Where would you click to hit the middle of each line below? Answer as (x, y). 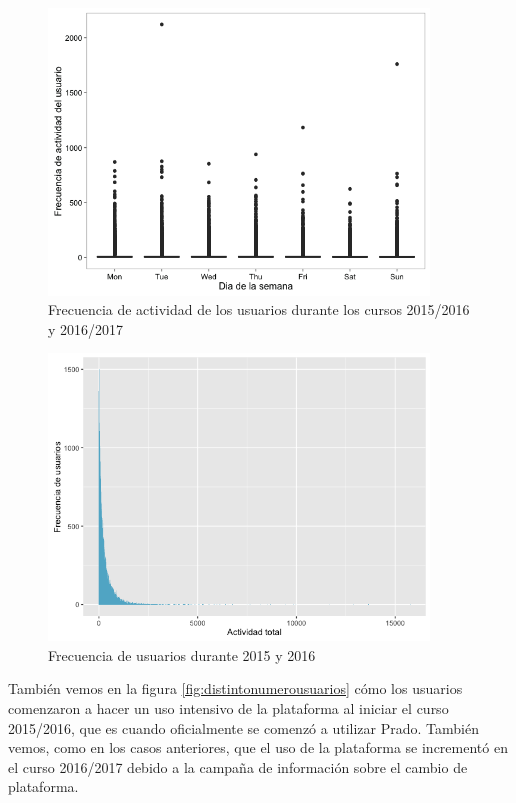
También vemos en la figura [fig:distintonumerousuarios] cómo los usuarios (235, 688)
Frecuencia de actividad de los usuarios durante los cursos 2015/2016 (259, 309)
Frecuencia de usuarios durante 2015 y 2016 (182, 654)
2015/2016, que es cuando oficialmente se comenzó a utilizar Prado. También (243, 727)
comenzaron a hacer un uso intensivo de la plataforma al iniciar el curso (228, 707)
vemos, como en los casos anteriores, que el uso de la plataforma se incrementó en (258, 747)
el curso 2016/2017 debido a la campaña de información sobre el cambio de (238, 766)
